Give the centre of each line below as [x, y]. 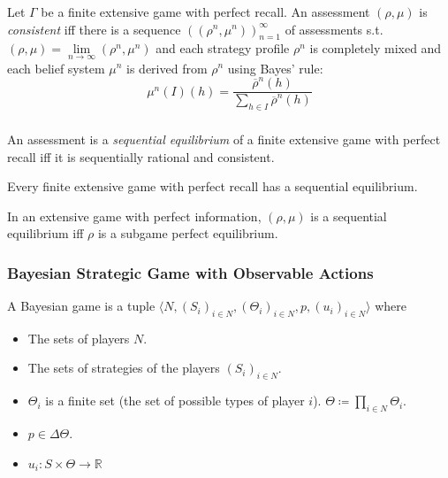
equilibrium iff [46, 233]
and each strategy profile [223, 48]
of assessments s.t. [334, 29]
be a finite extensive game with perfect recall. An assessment [205, 11]
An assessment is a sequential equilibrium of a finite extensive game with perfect [224, 139]
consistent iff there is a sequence [94, 29]
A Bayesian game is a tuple [81, 306]
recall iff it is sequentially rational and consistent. [141, 156]
